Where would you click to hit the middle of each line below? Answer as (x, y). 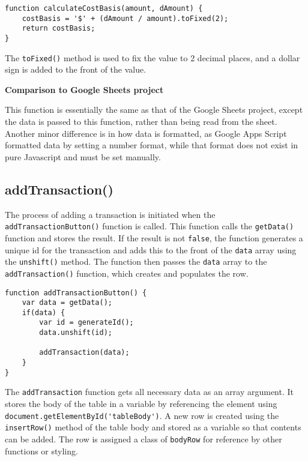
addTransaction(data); (84, 353)
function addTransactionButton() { (76, 293)
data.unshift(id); (76, 333)
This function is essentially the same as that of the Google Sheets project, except (154, 110)
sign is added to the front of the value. (76, 69)
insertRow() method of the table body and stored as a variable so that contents (153, 427)
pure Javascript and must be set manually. (83, 156)
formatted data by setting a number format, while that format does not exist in (152, 145)
